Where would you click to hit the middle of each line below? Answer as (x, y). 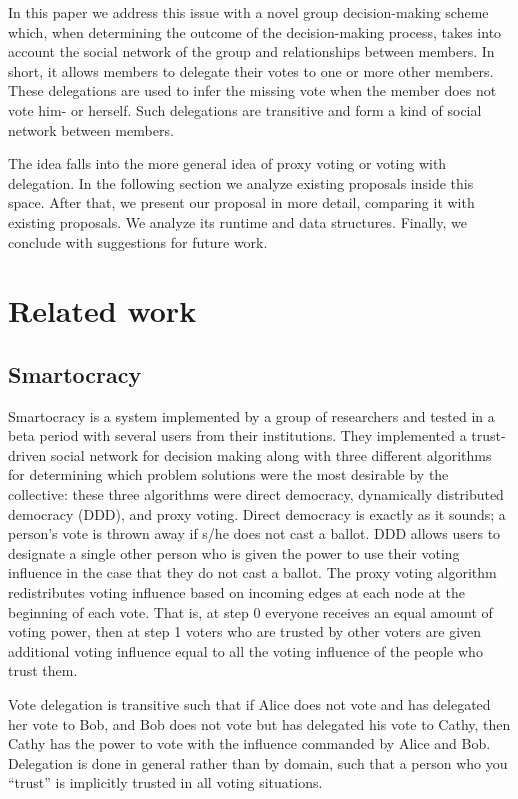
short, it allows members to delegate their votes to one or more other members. (251, 70)
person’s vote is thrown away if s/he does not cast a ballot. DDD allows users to (254, 533)
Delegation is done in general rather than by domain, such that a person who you (258, 762)
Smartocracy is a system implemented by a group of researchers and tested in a (251, 415)
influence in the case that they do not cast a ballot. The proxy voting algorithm (252, 572)
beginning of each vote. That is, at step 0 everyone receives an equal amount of (250, 611)
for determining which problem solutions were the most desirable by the (228, 474)
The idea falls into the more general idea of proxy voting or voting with (227, 163)
